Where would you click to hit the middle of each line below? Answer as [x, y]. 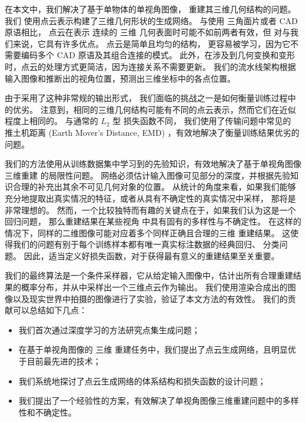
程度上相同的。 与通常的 [51, 121]
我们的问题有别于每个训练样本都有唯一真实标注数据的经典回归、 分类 [146, 244]
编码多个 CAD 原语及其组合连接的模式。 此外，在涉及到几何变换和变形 [158, 55]
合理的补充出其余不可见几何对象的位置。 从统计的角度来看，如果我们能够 [154, 187]
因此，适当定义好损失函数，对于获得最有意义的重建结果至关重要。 [152, 255]
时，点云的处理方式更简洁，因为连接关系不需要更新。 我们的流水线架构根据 [150, 66]
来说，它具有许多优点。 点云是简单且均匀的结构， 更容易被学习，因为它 [152, 43]
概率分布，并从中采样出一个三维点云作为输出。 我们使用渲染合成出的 [154, 287]
